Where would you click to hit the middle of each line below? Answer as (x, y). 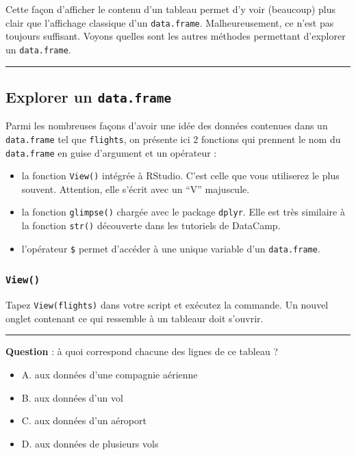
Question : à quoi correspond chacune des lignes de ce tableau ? (142, 351)
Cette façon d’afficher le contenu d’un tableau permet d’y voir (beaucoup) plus (171, 9)
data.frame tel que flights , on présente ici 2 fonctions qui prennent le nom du (173, 139)
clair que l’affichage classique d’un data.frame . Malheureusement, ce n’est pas (170, 22)
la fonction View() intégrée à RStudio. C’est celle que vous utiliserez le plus (180, 175)
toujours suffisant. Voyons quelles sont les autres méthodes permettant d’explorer (176, 36)
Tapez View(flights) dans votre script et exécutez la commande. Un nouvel (167, 305)
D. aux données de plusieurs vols (90, 443)
